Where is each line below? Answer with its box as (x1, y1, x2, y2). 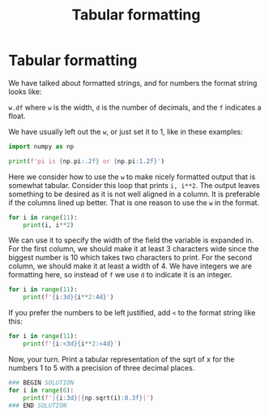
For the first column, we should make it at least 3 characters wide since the (8, 244, 259, 254)
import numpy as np (8, 142, 75, 151)
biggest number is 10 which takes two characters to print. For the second (8, 253, 253, 263)
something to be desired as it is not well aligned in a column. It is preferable (8, 189, 261, 199)
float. (8, 111, 26, 121)
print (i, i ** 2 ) (23, 221, 75, 229)
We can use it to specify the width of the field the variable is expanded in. (8, 235, 254, 245)
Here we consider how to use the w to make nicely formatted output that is (8, 172, 256, 182)
